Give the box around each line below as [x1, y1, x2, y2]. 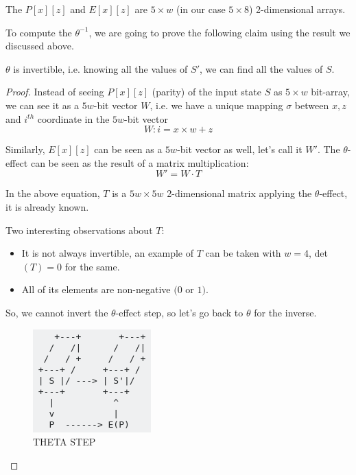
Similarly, [5, 142, 45, 157]
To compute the [5, 25, 72, 39]
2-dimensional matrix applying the [167, 186, 312, 200]
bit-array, [311, 84, 350, 99]
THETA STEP [33, 435, 96, 449]
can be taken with [205, 246, 281, 260]
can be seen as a [94, 142, 163, 157]
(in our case [176, 2, 226, 16]
